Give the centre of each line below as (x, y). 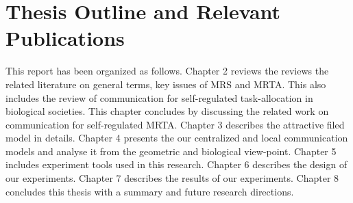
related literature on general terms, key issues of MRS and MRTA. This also (166, 84)
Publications (65, 38)
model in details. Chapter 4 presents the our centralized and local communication (177, 138)
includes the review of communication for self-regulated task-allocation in (159, 97)
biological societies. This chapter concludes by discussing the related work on (167, 111)
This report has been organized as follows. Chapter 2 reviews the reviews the (167, 71)
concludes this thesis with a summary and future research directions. (150, 191)
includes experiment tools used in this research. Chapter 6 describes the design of (176, 164)
